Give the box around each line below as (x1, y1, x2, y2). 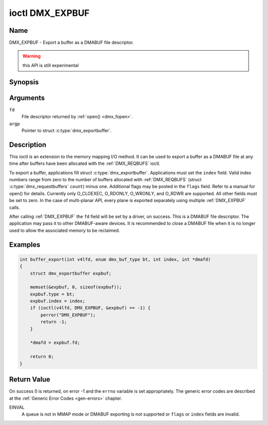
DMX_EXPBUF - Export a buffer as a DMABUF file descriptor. (9, 40, 134, 46)
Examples (9, 240, 41, 249)
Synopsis (9, 77, 39, 86)
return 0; (30, 354, 54, 359)
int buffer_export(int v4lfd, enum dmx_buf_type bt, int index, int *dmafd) (19, 256, 211, 262)
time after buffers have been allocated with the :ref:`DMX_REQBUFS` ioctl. (9, 160, 161, 166)
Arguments (9, 93, 45, 102)
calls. (9, 204, 20, 211)
